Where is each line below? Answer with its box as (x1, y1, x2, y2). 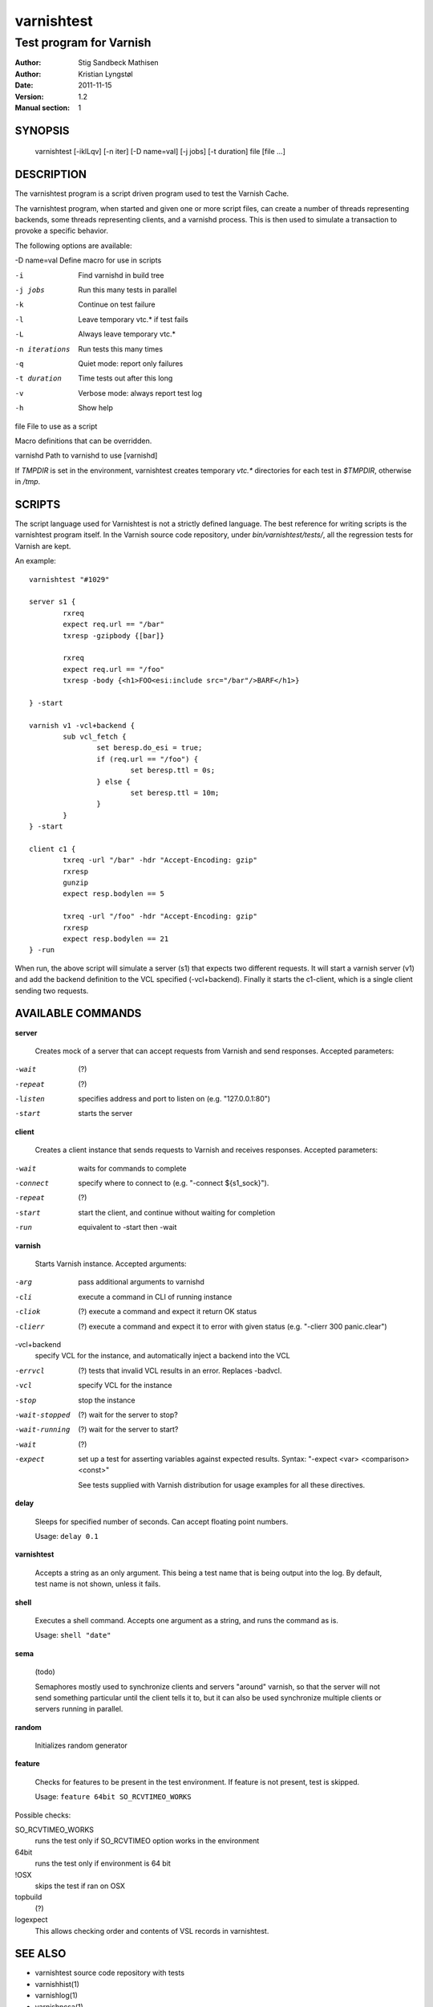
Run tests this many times (78, 344, 164, 353)
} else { (96, 777, 132, 786)
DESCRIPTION (14, 168, 87, 181)
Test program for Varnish (14, 35, 152, 50)
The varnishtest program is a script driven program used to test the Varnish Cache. (14, 189, 289, 198)
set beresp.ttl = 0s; (130, 766, 216, 775)
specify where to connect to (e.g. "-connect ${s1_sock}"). (78, 1179, 269, 1188)
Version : (14, 92, 44, 101)
